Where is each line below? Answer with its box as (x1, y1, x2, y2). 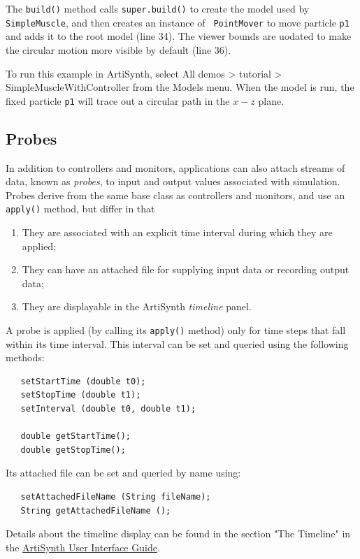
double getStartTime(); (20, 431, 131, 442)
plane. (258, 93, 285, 108)
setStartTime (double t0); (20, 376, 146, 386)
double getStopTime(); (20, 444, 126, 455)
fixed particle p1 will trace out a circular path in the (6, 93, 230, 108)
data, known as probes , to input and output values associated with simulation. (6, 174, 340, 189)
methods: (6, 350, 45, 365)
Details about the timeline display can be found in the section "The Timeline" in (6, 526, 351, 541)
